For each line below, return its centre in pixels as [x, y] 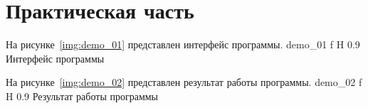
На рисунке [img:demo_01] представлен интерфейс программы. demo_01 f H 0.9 [183, 44]
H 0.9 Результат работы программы [82, 96]
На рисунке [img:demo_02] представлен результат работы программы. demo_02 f [184, 82]
